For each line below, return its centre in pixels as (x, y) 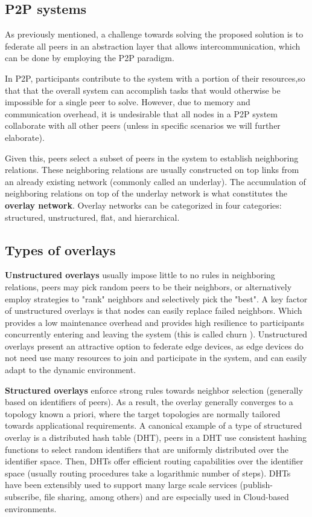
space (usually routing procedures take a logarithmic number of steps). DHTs (148, 473)
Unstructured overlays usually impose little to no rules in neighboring (140, 275)
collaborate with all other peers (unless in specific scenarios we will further (143, 125)
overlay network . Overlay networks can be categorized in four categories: (143, 205)
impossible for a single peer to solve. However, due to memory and (128, 102)
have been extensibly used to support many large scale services (121, 485)
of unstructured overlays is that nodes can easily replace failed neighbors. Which (154, 311)
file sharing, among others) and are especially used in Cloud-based (167, 496)
